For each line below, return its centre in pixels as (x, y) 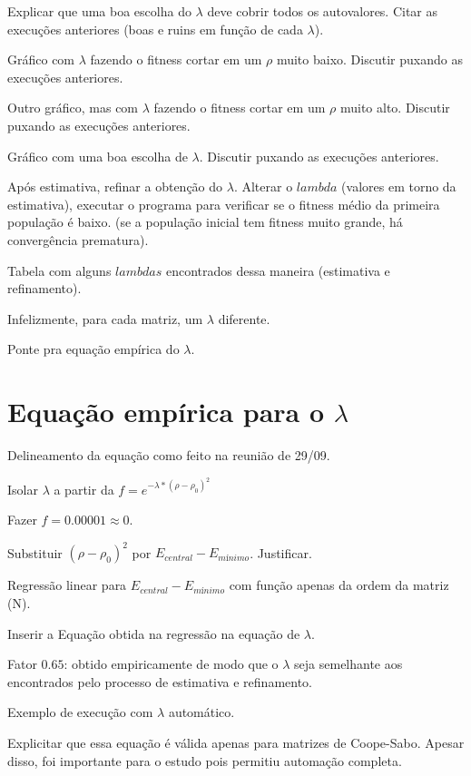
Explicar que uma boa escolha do (99, 11)
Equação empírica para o (166, 412)
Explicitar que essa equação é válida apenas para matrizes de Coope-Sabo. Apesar (236, 742)
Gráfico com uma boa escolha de (98, 156)
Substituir (35, 552)
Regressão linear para (67, 585)
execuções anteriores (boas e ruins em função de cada (155, 29)
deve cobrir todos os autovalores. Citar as (323, 11)
